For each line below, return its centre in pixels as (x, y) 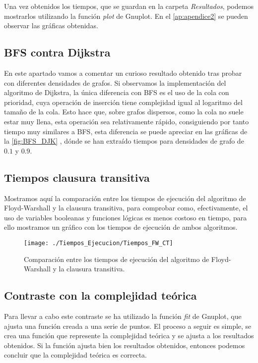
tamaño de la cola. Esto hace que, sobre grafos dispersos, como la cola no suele (124, 112)
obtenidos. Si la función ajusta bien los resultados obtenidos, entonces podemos (125, 345)
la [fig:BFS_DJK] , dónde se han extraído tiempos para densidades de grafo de (124, 141)
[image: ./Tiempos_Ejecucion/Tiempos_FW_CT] (98, 243)
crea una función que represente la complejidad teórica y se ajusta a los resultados (129, 336)
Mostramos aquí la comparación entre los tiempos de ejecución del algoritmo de (125, 198)
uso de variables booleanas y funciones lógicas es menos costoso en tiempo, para (126, 217)
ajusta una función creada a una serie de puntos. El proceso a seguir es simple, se (128, 326)
